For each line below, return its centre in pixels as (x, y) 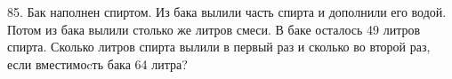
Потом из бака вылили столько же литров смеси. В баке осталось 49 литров (214, 29)
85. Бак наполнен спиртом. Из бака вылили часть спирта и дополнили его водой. (227, 12)
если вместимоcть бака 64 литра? (97, 63)
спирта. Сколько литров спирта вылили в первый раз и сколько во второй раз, (219, 47)
